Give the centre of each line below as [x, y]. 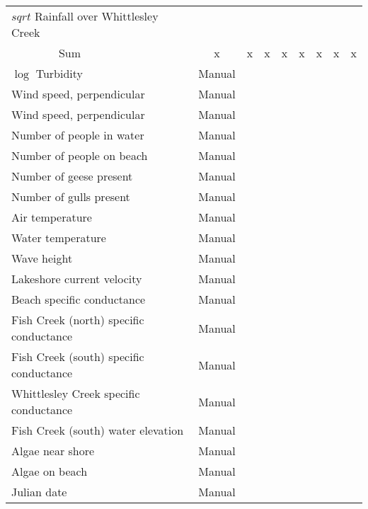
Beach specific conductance [79, 299]
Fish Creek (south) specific [78, 356]
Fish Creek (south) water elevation [98, 430]
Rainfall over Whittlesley [96, 16]
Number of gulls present [71, 196]
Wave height [42, 258]
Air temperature [52, 217]
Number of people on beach [80, 155]
